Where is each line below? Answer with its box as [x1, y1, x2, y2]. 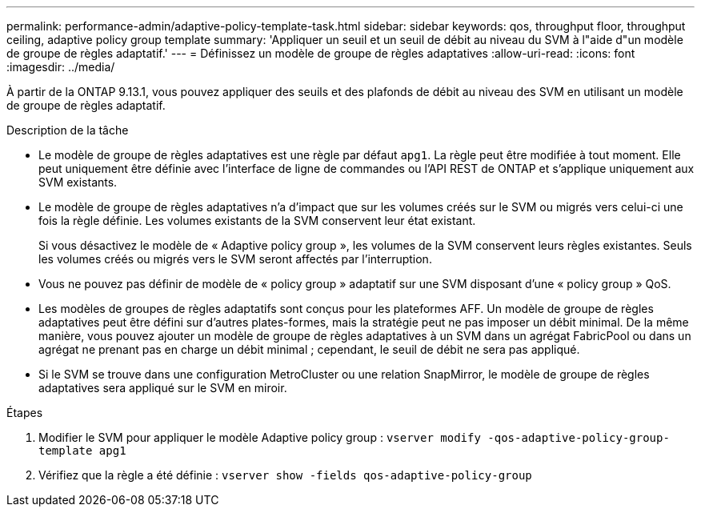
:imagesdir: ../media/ [6, 60, 115, 74]
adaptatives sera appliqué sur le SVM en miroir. [38, 381, 287, 395]
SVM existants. [38, 175, 118, 189]
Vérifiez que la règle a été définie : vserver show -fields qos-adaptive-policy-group [38, 468, 532, 482]
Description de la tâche [6, 123, 129, 137]
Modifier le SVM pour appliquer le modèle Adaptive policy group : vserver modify [38, 431, 481, 444]
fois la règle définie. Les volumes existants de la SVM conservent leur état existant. [38, 214, 476, 227]
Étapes [6, 406, 43, 419]
